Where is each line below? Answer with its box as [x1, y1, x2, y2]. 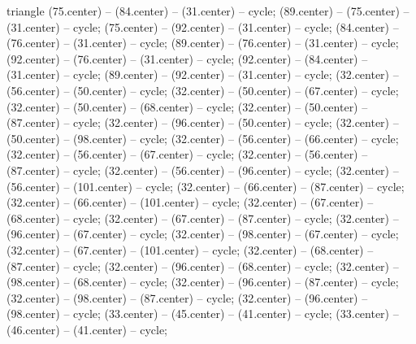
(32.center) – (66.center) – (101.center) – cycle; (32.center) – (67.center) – [6, 194, 374, 211]
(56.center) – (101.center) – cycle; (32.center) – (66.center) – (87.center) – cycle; [6, 177, 405, 194]
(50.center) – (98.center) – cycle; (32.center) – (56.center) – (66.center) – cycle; [6, 129, 399, 146]
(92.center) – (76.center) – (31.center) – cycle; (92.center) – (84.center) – [6, 50, 368, 67]
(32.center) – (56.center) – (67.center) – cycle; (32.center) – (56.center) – [6, 146, 368, 163]
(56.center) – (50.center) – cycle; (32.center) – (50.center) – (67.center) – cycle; [6, 81, 399, 98]
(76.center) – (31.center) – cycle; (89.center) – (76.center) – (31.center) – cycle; [6, 34, 399, 51]
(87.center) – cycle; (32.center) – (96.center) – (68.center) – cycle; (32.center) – [6, 257, 399, 274]
